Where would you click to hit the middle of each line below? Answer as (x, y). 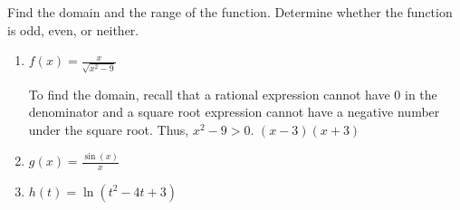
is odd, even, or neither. (73, 29)
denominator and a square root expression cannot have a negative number (234, 112)
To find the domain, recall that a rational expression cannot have (209, 94)
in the (421, 94)
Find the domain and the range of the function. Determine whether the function (230, 12)
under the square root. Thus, (109, 130)
